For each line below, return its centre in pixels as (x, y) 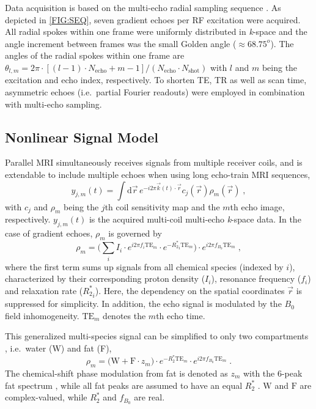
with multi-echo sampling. (53, 104)
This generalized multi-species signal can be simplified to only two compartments (157, 336)
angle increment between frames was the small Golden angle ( (121, 43)
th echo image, (257, 206)
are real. (149, 397)
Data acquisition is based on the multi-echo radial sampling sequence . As (143, 7)
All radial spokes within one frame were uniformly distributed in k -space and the (156, 31)
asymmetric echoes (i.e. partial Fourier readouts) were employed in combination (155, 92)
